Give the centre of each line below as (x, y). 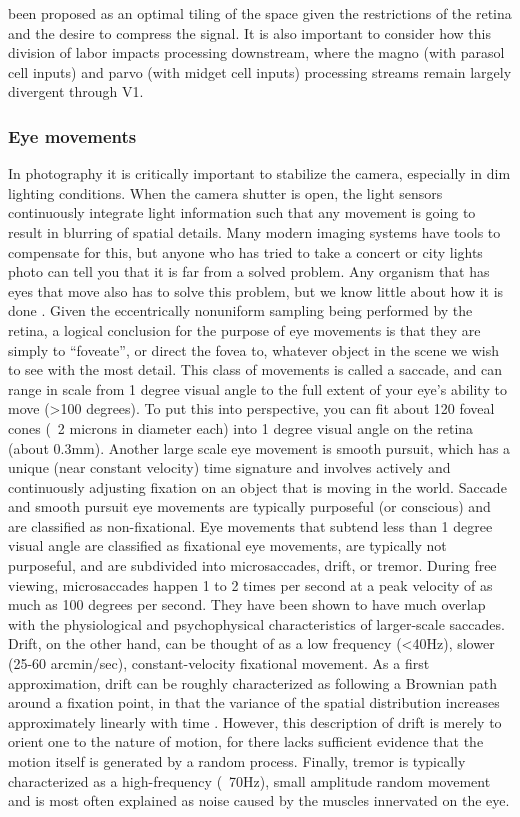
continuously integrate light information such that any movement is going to (242, 212)
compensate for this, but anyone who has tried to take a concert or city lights (245, 251)
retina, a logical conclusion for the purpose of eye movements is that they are (244, 329)
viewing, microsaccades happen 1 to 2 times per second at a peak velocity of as (250, 584)
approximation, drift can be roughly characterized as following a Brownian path (253, 682)
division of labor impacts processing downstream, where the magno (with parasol (256, 52)
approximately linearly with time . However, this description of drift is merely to (255, 721)
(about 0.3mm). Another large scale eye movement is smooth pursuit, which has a (259, 447)
